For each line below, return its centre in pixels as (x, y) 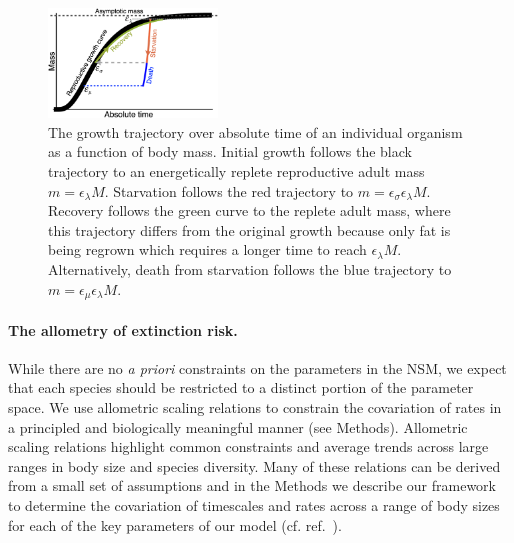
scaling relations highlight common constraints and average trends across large (248, 446)
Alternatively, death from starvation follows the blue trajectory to (250, 269)
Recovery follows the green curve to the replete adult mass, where (249, 210)
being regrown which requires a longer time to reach (207, 249)
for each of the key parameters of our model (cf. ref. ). (175, 524)
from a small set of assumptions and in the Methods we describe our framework (252, 485)
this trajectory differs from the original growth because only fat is (249, 229)
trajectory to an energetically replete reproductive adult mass (236, 171)
